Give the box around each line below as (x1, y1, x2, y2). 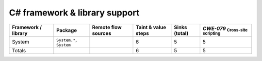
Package (56, 27, 77, 33)
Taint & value (135, 24, 166, 30)
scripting (202, 30, 221, 36)
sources (92, 30, 112, 36)
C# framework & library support (9, 7, 140, 18)
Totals (12, 47, 26, 54)
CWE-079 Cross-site (202, 25, 248, 32)
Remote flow (92, 24, 122, 30)
